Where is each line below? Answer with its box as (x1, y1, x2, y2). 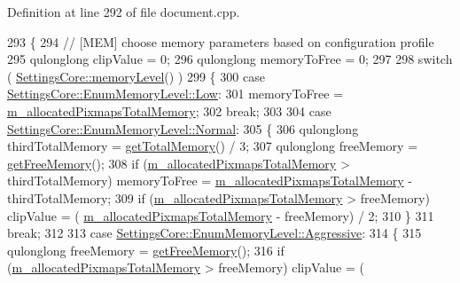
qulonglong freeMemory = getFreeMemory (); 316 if (7, 240, 285, 259)
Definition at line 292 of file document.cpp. (7, 3, 240, 20)
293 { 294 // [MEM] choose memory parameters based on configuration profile (7, 32, 434, 51)
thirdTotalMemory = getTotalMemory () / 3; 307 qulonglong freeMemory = (7, 137, 418, 155)
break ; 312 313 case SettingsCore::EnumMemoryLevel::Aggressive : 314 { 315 (7, 224, 422, 242)
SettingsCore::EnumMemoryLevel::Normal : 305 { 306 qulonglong (7, 119, 359, 138)
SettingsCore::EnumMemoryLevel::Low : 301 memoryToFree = (7, 84, 344, 103)
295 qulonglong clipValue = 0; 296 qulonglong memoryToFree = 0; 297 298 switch (7, 50, 453, 68)
